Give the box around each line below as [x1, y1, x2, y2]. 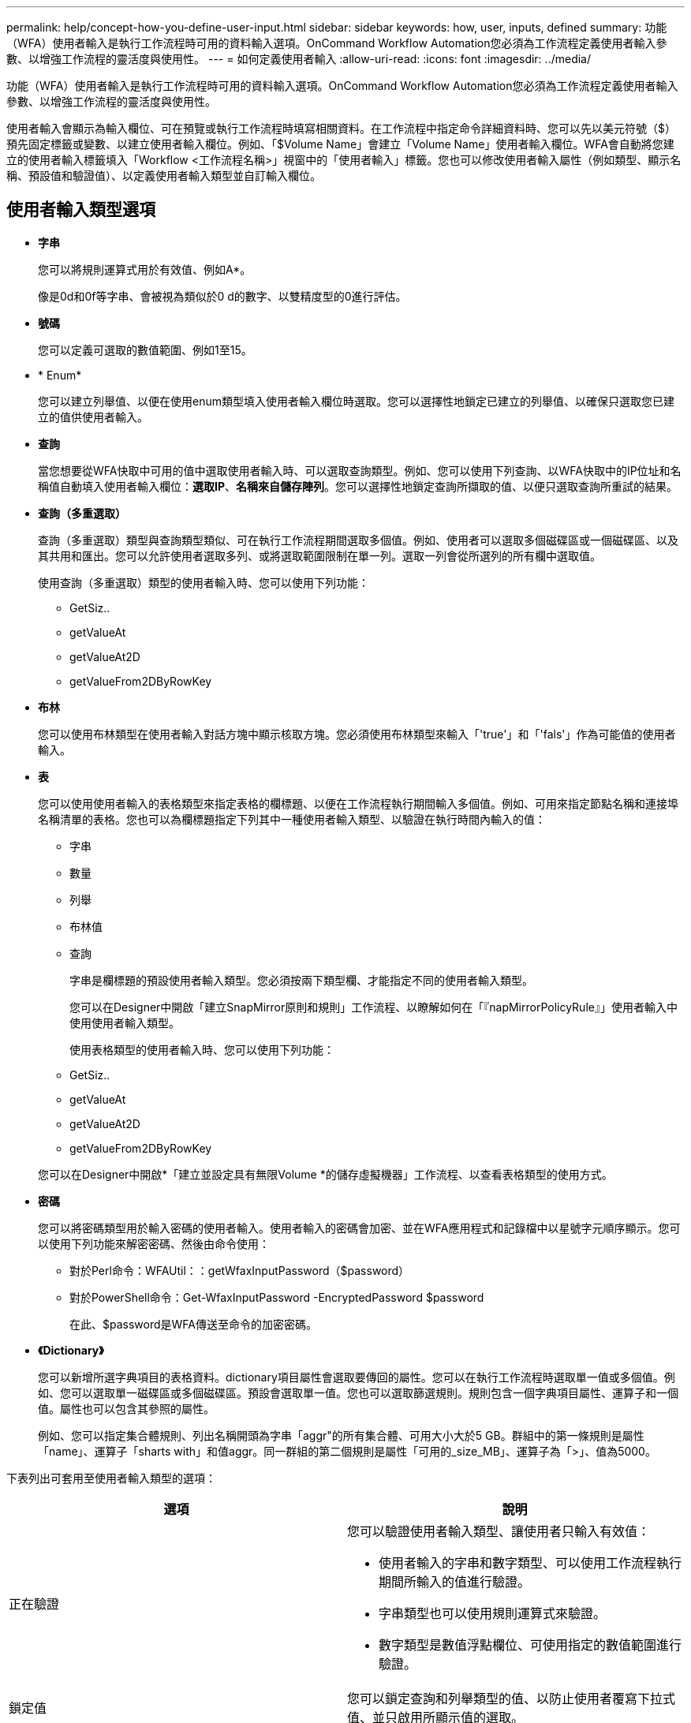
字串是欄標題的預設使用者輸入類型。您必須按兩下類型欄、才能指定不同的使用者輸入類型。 [69, 973, 533, 987]
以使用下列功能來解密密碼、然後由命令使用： [38, 1236, 270, 1250]
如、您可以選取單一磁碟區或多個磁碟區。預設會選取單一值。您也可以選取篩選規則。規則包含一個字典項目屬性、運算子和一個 [38, 1385, 678, 1400]
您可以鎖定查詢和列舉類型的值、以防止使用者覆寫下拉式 [347, 1690, 676, 1706]
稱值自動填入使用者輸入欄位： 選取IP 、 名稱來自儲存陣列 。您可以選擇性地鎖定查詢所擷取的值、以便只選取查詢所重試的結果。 [38, 479, 678, 493]
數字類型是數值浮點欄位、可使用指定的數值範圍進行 [379, 1636, 682, 1653]
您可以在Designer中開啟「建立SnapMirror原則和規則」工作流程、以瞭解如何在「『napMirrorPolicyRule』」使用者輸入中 [69, 1000, 678, 1014]
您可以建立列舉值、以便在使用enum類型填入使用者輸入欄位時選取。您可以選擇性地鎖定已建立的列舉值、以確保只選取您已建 [38, 394, 674, 408]
